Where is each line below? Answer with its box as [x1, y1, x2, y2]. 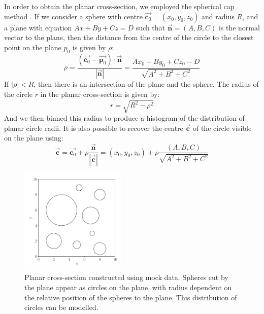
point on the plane [4, 42, 61, 52]
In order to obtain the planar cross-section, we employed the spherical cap [4, 1, 235, 11]
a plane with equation [4, 22, 72, 32]
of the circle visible [192, 122, 252, 133]
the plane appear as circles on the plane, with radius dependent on [24, 282, 232, 293]
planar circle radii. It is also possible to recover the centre [4, 122, 183, 133]
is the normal [218, 22, 260, 32]
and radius [202, 11, 235, 21]
